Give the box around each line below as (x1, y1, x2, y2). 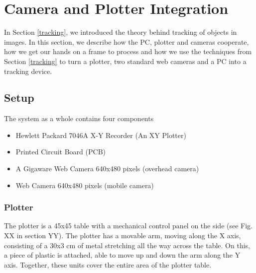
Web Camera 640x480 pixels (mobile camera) (15, 180, 154, 190)
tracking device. (4, 66, 52, 76)
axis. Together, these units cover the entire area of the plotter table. (4, 259, 212, 270)
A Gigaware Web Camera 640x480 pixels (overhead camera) (15, 163, 199, 174)
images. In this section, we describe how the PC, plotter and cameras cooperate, (4, 36, 249, 47)
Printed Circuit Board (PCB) (15, 146, 106, 157)
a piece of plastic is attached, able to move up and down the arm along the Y (4, 250, 241, 260)
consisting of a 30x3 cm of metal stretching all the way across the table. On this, (4, 240, 250, 250)
